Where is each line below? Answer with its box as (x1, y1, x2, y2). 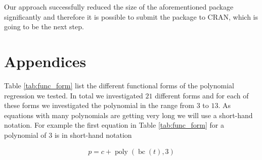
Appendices (4, 50, 86, 71)
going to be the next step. (4, 21, 84, 32)
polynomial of (4, 129, 47, 140)
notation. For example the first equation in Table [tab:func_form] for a (4, 120, 224, 130)
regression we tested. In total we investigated (4, 90, 143, 100)
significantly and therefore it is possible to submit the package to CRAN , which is (4, 11, 258, 22)
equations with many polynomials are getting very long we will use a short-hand (4, 110, 253, 120)
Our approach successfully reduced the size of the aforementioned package (4, 2, 234, 12)
